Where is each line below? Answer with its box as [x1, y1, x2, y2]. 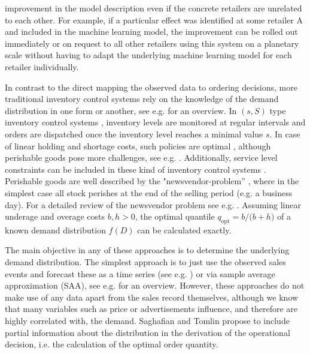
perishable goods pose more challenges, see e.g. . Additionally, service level [5, 151, 278, 164]
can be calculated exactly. [137, 223, 232, 236]
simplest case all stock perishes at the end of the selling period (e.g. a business [5, 186, 293, 199]
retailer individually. [5, 60, 79, 73]
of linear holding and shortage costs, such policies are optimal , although [5, 139, 271, 152]
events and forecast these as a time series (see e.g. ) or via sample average [5, 267, 275, 280]
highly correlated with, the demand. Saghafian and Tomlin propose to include [5, 314, 290, 327]
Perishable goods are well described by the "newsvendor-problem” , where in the [5, 175, 299, 187]
